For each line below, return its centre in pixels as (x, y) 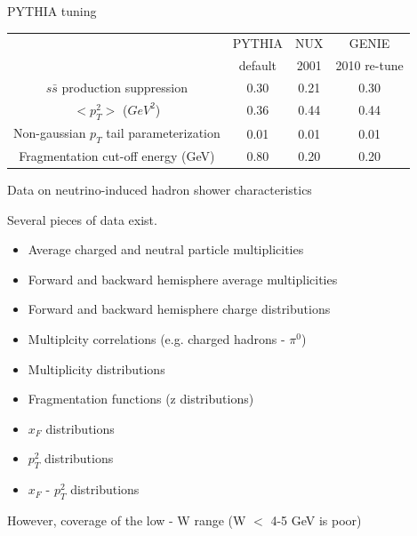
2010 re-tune (369, 65)
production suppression (125, 88)
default (258, 65)
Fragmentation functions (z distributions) (141, 399)
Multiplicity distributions (96, 368)
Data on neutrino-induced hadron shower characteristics (160, 190)
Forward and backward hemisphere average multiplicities (183, 279)
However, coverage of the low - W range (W (127, 520)
